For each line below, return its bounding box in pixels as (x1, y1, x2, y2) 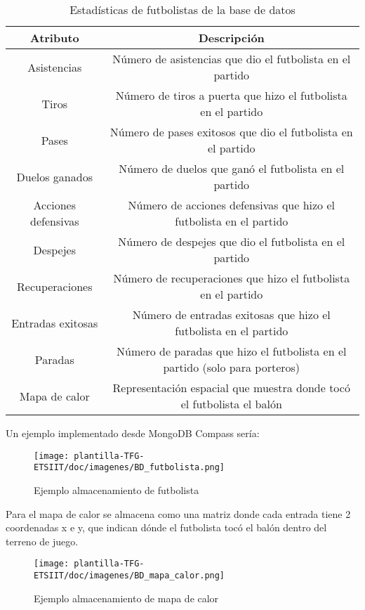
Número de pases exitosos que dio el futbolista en (109, 124, 353, 140)
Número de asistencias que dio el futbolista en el (112, 51, 351, 67)
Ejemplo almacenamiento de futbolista (34, 482, 199, 497)
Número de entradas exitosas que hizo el (132, 306, 331, 323)
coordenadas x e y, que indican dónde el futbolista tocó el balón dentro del (6, 520, 327, 535)
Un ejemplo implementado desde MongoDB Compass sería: (6, 426, 260, 440)
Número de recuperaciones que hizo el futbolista (113, 270, 350, 286)
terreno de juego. (6, 533, 79, 548)
